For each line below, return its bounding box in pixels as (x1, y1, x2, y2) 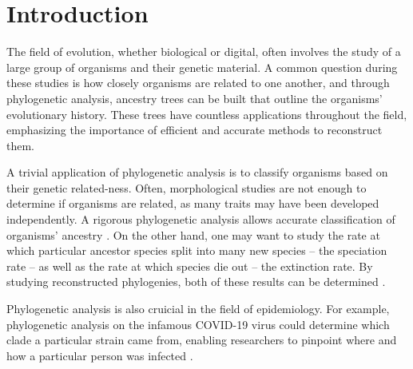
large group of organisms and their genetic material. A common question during (6, 58, 398, 75)
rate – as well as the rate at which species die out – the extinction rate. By (6, 257, 373, 274)
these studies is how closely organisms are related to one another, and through (6, 74, 390, 91)
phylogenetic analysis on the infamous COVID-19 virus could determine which (6, 315, 390, 332)
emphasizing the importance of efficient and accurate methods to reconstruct (6, 121, 383, 138)
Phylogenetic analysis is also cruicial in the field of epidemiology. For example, (6, 300, 390, 317)
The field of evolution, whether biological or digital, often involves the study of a (6, 43, 401, 60)
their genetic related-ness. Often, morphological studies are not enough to (6, 179, 367, 196)
